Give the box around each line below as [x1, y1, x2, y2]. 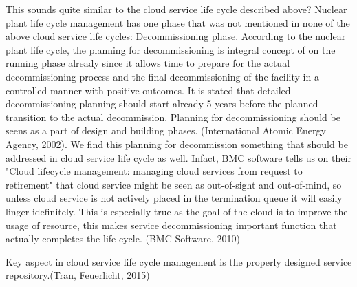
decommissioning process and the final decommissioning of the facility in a [6, 69, 319, 83]
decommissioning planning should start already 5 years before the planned [6, 96, 318, 111]
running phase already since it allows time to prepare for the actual [6, 56, 290, 70]
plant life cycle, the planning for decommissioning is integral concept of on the [6, 42, 336, 56]
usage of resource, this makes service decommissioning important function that [6, 217, 337, 232]
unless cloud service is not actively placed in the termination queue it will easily [6, 191, 343, 205]
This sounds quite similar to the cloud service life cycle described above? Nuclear [6, 2, 347, 16]
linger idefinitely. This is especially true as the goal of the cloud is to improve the [6, 204, 348, 218]
